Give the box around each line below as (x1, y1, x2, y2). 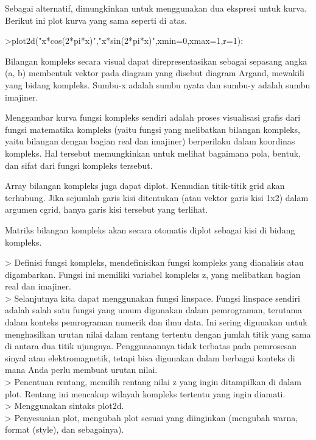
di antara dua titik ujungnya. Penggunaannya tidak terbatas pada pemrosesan (5, 339, 297, 352)
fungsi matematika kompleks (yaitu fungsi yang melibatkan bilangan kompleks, (5, 122, 300, 135)
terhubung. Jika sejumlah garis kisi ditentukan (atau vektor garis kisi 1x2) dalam (5, 191, 309, 204)
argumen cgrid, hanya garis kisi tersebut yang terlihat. (5, 203, 208, 216)
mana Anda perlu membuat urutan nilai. (5, 363, 158, 376)
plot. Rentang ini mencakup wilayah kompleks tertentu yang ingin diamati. (5, 387, 286, 400)
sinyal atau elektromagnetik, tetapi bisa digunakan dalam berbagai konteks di (5, 351, 295, 364)
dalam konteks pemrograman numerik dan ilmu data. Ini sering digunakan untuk (5, 316, 307, 328)
